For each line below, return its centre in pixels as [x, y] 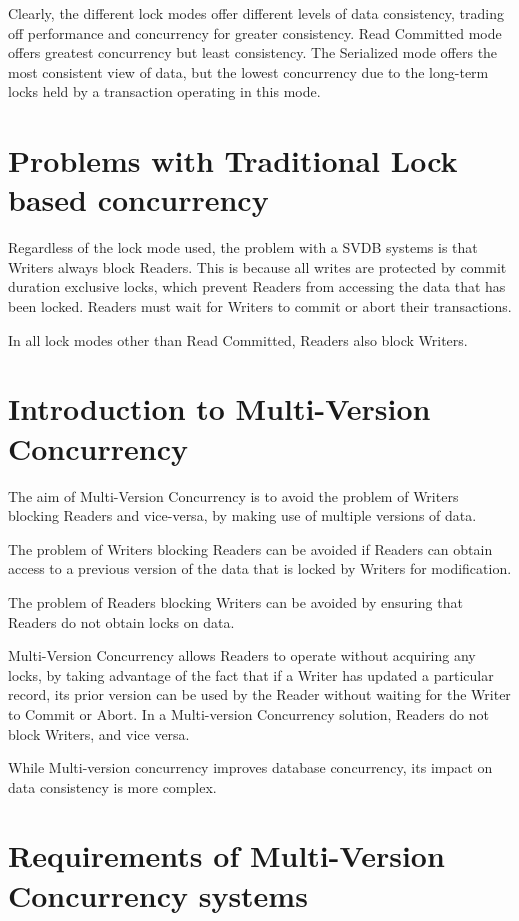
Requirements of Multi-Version [226, 855]
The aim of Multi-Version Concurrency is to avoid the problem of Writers [233, 495]
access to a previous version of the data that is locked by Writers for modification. [260, 568]
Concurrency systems [158, 894]
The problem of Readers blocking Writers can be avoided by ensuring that [235, 601]
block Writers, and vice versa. [99, 733]
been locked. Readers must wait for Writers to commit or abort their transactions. [260, 306]
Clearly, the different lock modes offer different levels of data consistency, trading [256, 13]
